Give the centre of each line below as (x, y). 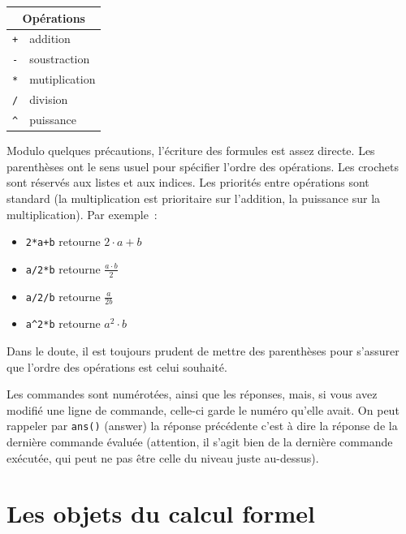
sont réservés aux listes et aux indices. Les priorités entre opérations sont (188, 182)
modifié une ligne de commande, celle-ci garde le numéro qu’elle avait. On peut (203, 409)
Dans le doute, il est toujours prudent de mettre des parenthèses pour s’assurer (203, 351)
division (49, 99)
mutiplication (63, 79)
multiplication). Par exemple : (82, 214)
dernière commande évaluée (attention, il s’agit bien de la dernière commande (200, 442)
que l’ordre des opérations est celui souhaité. (117, 366)
